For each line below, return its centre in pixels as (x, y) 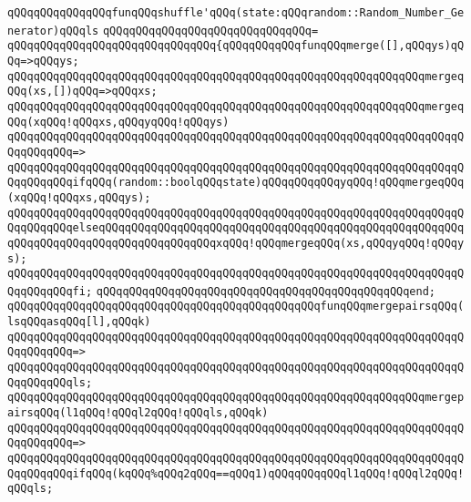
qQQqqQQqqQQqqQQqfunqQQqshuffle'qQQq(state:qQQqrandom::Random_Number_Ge (236, 13)
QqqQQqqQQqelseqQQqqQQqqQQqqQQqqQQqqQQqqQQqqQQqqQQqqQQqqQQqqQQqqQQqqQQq (236, 228)
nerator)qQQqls (53, 31)
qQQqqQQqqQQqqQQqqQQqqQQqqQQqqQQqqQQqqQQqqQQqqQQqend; (266, 291)
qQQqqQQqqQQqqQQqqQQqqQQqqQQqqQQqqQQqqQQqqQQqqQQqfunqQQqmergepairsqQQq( (236, 307)
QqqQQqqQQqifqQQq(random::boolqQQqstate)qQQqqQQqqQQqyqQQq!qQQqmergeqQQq (236, 183)
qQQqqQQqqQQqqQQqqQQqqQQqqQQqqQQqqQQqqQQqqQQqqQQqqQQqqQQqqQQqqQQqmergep (236, 398)
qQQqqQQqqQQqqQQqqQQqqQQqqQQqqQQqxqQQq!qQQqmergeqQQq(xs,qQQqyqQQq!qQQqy (236, 243)
